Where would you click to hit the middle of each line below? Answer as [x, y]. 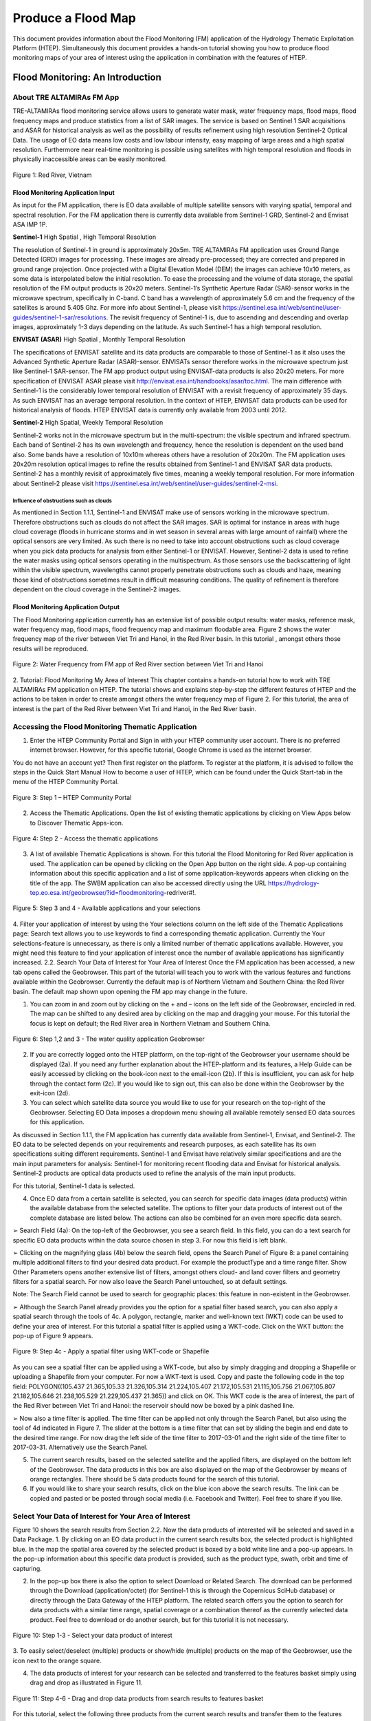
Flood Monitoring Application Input [64, 192]
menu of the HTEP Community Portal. [66, 782]
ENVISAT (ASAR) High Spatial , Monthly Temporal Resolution [99, 339]
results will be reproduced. [50, 648]
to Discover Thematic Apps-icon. [77, 823]
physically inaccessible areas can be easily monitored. [90, 159]
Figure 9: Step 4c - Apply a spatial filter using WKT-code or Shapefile [111, 1351]
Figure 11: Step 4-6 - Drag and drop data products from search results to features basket [138, 1698]
